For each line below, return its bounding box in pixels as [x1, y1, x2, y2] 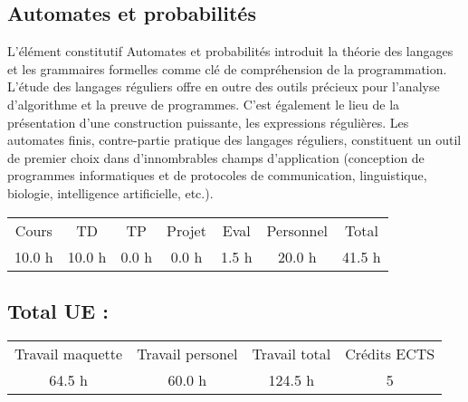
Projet [167, 219, 206, 241]
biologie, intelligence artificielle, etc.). [7, 183, 214, 202]
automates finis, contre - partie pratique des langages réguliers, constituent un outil [7, 130, 462, 149]
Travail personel [137, 342, 238, 364]
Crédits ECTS [345, 342, 435, 364]
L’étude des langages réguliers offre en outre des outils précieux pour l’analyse [7, 77, 440, 96]
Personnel [266, 219, 329, 241]
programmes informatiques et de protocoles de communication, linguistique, [7, 166, 427, 185]
